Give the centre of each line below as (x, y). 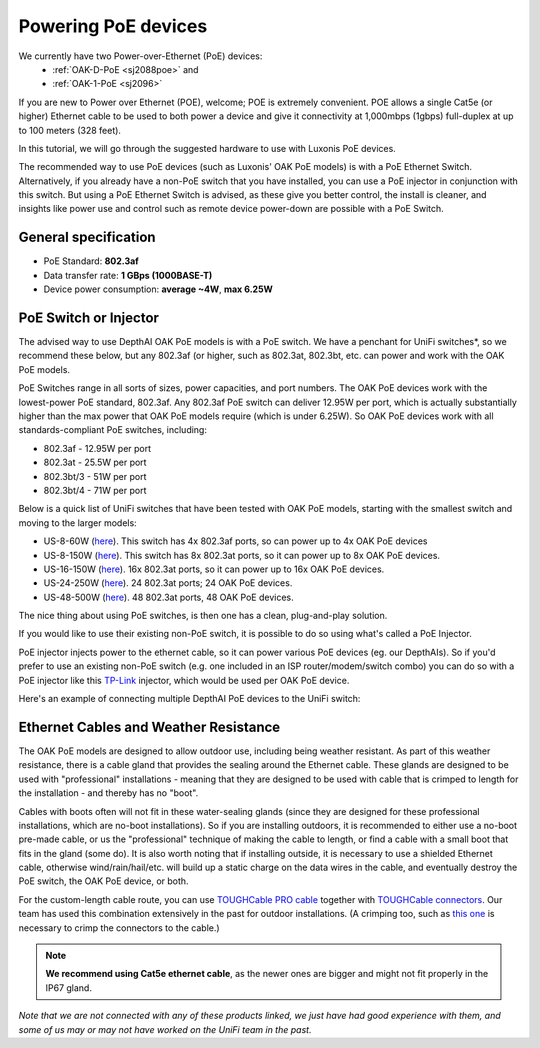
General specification (87, 237)
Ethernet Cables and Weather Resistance (149, 726)
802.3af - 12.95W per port (97, 448)
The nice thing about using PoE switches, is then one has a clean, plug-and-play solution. (203, 616)
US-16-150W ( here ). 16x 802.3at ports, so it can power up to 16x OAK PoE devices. (214, 569)
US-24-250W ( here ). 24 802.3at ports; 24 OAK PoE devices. (168, 583)
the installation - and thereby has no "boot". (108, 793)
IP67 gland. (68, 987)
